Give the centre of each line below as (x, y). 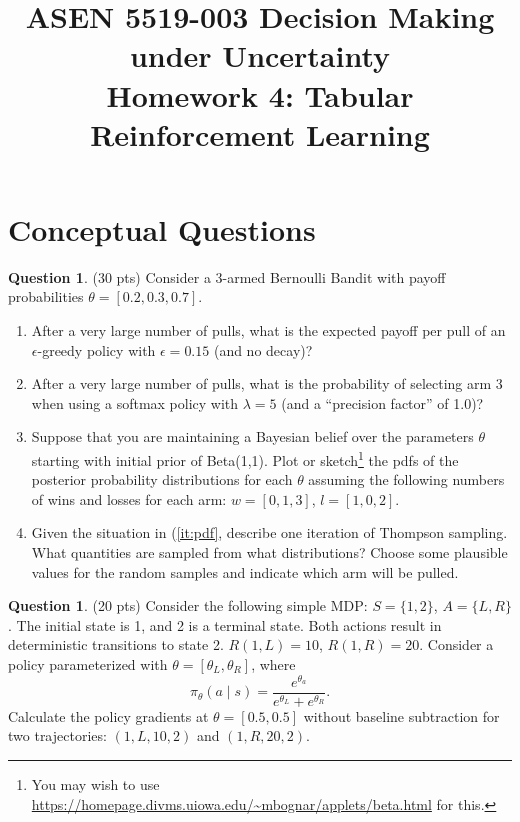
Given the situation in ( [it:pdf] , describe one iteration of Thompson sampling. (269, 532)
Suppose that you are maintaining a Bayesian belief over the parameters (252, 436)
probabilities (46, 296)
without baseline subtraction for (401, 715)
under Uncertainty (260, 55)
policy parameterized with (88, 664)
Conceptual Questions (162, 228)
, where (273, 664)
